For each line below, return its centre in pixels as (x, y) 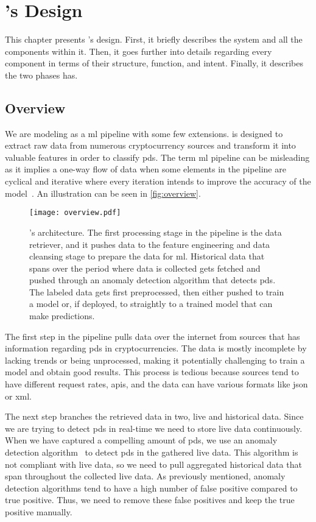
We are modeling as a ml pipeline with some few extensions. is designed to (144, 133)
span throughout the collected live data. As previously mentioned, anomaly (145, 476)
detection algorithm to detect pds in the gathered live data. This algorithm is (152, 452)
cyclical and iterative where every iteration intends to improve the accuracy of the (158, 181)
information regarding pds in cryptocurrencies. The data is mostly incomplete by (156, 348)
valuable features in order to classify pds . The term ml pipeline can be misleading (157, 157)
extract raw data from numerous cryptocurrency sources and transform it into (150, 145)
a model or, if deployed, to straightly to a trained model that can (151, 304)
